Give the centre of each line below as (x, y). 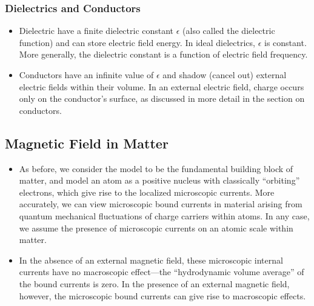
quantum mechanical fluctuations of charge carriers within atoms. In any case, (164, 215)
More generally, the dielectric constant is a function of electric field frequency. (163, 54)
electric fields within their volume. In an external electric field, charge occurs (162, 86)
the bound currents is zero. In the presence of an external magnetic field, (154, 283)
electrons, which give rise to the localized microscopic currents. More (147, 192)
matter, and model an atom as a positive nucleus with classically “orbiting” (159, 180)
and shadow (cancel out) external (225, 75)
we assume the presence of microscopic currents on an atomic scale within (156, 228)
